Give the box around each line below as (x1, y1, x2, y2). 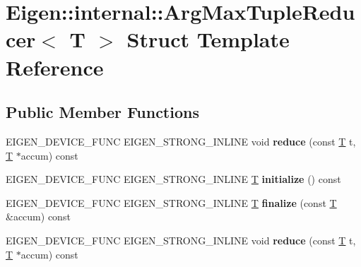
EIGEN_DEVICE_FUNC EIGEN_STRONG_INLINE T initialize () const (6, 172, 341, 186)
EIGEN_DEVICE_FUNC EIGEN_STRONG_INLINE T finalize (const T (6, 195, 337, 210)
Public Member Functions (6, 101, 199, 123)
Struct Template (126, 25, 290, 54)
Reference (6, 52, 104, 81)
